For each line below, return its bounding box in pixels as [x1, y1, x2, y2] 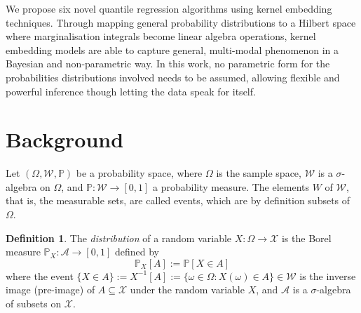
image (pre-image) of [6, 282, 95, 297]
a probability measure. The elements [152, 179, 310, 194]
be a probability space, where [76, 166, 203, 180]
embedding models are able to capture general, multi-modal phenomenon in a [6, 42, 339, 57]
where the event [6, 268, 74, 283]
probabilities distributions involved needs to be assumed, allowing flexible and [6, 69, 340, 84]
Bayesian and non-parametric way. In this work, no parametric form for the [6, 56, 330, 71]
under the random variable [130, 282, 245, 297]
